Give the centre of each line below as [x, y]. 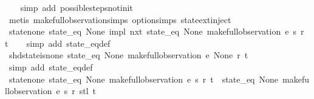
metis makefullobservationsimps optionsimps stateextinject [120, 19]
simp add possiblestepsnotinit [77, 7]
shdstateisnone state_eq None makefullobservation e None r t [128, 55]
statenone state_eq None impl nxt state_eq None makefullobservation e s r [156, 31]
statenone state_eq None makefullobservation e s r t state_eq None [144, 79]
